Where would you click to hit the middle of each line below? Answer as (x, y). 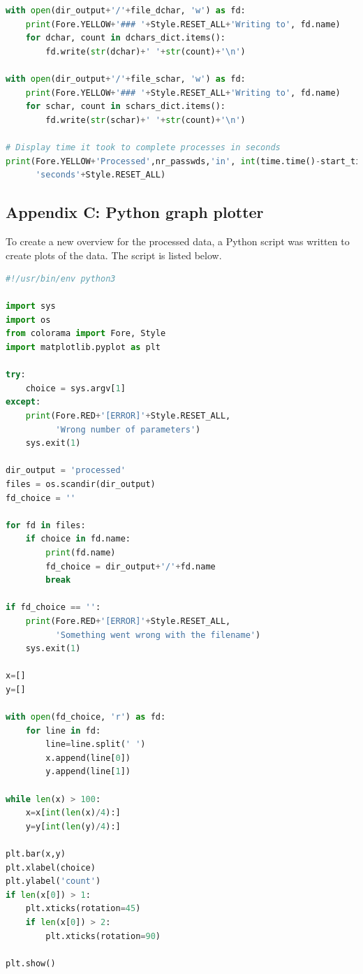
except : (23, 402)
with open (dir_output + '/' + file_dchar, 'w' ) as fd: (126, 10)
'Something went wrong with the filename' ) (158, 635)
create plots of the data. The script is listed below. (114, 255)
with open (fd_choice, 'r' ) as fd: (86, 717)
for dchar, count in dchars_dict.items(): (126, 38)
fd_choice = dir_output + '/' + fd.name (131, 566)
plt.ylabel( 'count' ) (53, 881)
